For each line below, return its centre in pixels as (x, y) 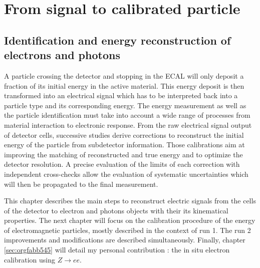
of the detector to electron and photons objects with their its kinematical (116, 210)
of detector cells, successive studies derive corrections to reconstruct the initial (124, 135)
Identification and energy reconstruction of (117, 40)
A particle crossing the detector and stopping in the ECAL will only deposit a (124, 75)
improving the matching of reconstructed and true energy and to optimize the (123, 154)
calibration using (30, 259)
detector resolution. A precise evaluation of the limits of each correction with (122, 164)
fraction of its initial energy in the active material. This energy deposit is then (124, 85)
